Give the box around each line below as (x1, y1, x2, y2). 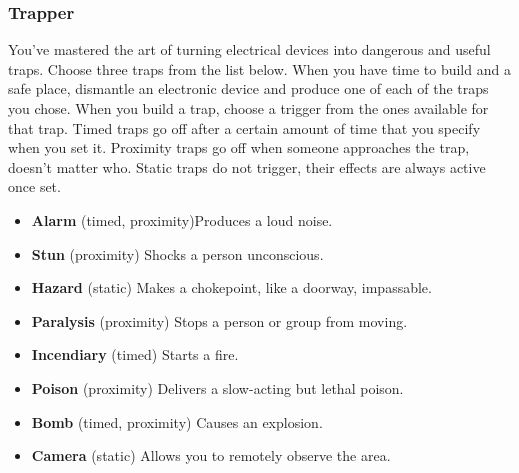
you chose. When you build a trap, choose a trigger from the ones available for (8, 98, 489, 118)
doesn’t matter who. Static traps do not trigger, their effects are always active (8, 156, 486, 177)
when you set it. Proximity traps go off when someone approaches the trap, (8, 137, 470, 158)
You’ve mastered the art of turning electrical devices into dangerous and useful (8, 39, 491, 60)
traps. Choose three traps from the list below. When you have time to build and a (8, 58, 511, 79)
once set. (8, 176, 61, 197)
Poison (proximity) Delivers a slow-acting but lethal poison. (31, 377, 404, 398)
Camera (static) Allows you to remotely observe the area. (31, 445, 391, 466)
